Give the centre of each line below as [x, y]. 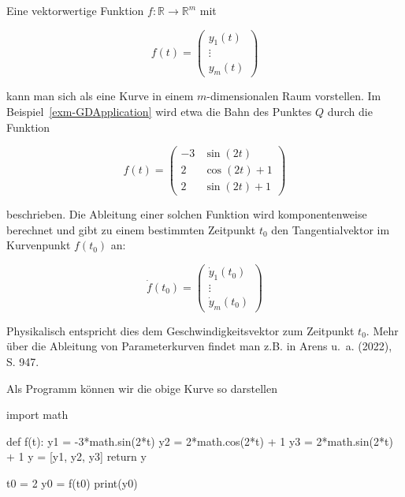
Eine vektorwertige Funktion [75, 10]
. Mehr [382, 330]
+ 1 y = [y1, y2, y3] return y [76, 456]
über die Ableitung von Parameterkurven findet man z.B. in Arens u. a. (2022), [199, 346]
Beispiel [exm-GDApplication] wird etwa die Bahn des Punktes [159, 111]
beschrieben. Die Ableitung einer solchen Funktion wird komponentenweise [187, 214]
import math [37, 415]
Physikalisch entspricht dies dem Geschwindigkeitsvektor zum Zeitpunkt [180, 330]
